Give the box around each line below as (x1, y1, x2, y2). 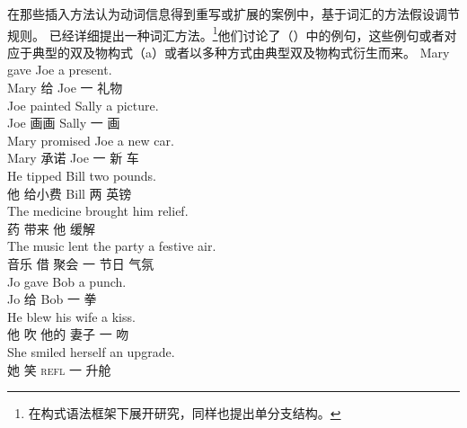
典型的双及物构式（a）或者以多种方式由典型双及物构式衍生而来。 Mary (31, 42, 450, 61)
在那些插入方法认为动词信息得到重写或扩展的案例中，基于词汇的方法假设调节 (7, 4, 460, 22)
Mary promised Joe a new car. (7, 130, 174, 149)
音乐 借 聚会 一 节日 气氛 (7, 254, 154, 272)
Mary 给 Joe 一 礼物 (7, 78, 123, 97)
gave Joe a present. (7, 60, 112, 79)
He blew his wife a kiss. (7, 307, 136, 325)
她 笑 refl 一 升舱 (7, 360, 111, 379)
